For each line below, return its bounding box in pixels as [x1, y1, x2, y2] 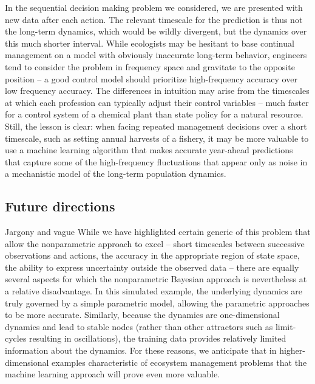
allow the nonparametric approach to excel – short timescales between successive [5, 237, 305, 250]
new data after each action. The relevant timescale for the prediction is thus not [5, 13, 303, 25]
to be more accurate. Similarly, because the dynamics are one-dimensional [5, 308, 280, 321]
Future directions [5, 197, 115, 216]
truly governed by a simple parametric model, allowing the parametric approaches [5, 296, 310, 309]
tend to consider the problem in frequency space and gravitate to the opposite [5, 60, 295, 73]
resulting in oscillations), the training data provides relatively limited [29, 332, 286, 345]
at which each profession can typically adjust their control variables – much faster [5, 96, 309, 108]
